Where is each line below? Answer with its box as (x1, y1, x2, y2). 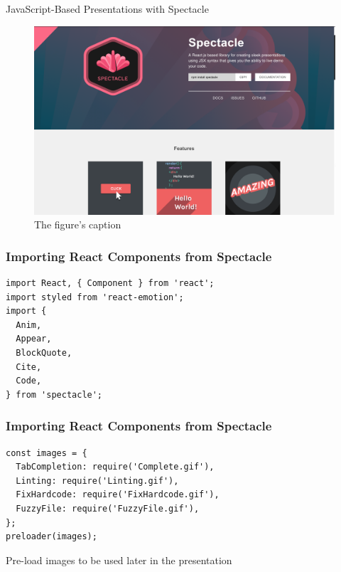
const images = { (6, 447, 87, 458)
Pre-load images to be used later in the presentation (6, 552, 232, 567)
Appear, (16, 334, 52, 344)
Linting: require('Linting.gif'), (16, 475, 179, 486)
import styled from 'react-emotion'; (6, 292, 184, 302)
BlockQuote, (16, 347, 72, 358)
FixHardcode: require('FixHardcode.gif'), (16, 489, 220, 500)
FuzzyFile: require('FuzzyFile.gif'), (16, 503, 200, 514)
